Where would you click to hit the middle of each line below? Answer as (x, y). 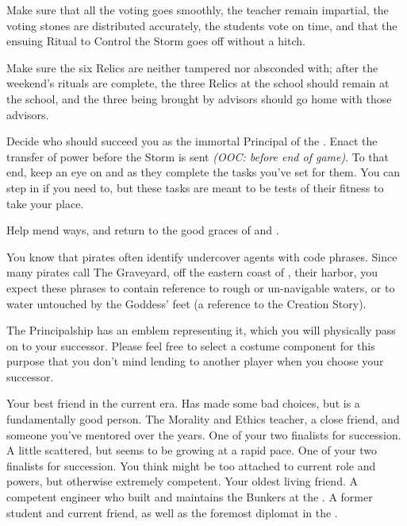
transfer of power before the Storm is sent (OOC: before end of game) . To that (198, 156)
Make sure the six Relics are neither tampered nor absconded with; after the (192, 67)
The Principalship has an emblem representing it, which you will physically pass (201, 330)
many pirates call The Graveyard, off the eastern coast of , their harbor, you (192, 272)
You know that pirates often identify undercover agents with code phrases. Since (202, 256)
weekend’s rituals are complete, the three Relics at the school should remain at (198, 83)
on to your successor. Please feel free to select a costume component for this (191, 345)
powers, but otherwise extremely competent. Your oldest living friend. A (182, 481)
